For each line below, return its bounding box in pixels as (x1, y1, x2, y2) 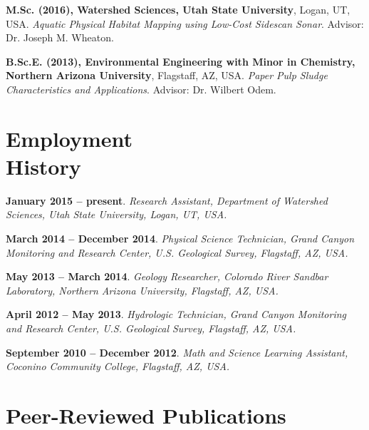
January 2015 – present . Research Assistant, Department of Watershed (6, 193, 328, 208)
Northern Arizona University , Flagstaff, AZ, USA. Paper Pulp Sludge (6, 68, 328, 83)
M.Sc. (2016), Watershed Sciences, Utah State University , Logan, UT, (6, 2, 350, 16)
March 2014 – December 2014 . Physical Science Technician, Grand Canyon (6, 231, 355, 246)
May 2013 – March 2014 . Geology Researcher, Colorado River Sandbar (6, 269, 328, 284)
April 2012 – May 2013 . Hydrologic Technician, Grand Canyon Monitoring (6, 307, 347, 322)
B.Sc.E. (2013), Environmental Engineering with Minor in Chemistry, (6, 53, 355, 68)
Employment (6, 123, 133, 153)
